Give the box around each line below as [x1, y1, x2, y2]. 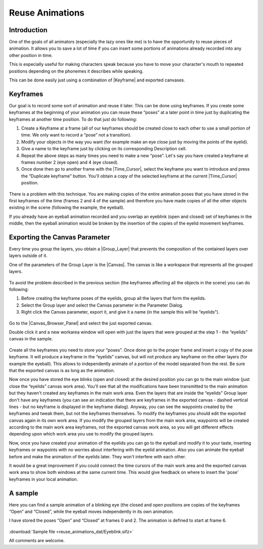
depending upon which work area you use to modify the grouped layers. [9, 431, 154, 437]
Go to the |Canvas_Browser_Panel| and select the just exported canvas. [9, 320, 153, 326]
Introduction [9, 26, 48, 34]
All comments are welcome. [9, 538, 65, 544]
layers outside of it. [9, 253, 48, 258]
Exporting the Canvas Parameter [9, 233, 110, 241]
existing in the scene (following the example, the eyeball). [9, 205, 125, 211]
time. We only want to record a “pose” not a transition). [21, 132, 131, 138]
